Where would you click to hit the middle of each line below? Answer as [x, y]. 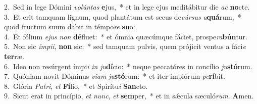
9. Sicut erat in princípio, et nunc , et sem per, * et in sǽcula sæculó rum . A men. [129, 96]
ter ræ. [14, 56]
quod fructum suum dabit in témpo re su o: [70, 27]
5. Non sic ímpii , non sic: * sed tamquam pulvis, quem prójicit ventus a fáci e [125, 46]
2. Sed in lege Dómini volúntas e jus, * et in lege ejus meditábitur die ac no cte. [127, 7]
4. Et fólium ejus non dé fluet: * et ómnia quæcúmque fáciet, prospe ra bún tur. [126, 36]
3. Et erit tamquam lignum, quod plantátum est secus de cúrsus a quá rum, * [123, 16]
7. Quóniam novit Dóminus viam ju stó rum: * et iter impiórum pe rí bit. [115, 76]
